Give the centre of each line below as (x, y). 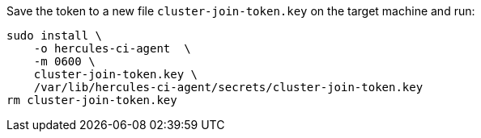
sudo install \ (55, 36)
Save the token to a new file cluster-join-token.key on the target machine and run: (241, 11)
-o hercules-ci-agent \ (112, 48)
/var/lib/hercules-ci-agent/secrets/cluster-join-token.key (228, 87)
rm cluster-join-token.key (92, 100)
